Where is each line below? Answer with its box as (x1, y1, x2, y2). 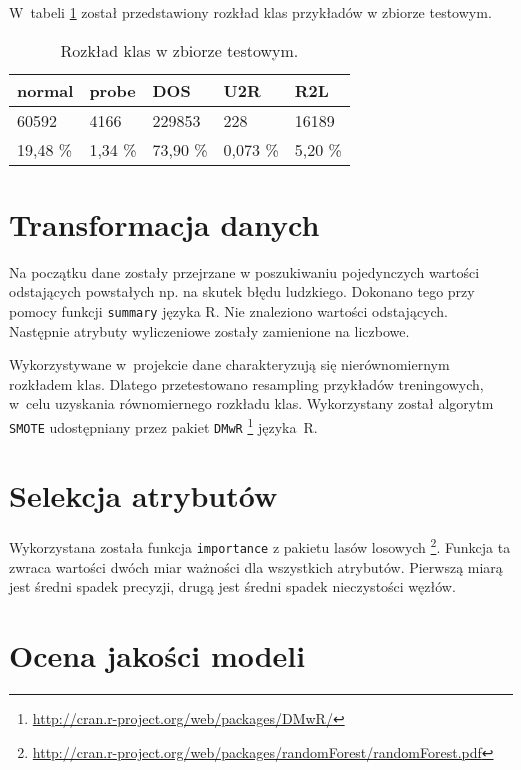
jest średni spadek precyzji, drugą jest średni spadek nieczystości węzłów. (9, 576, 456, 597)
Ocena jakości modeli (9, 635, 306, 676)
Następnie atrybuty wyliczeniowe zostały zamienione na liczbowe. (9, 320, 410, 341)
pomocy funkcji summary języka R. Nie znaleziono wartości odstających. (9, 300, 449, 321)
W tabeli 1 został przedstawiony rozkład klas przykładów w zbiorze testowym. (9, 2, 492, 22)
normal (17, 78, 74, 102)
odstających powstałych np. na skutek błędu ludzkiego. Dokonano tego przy (9, 281, 475, 302)
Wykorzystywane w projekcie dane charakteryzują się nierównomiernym (9, 354, 450, 375)
